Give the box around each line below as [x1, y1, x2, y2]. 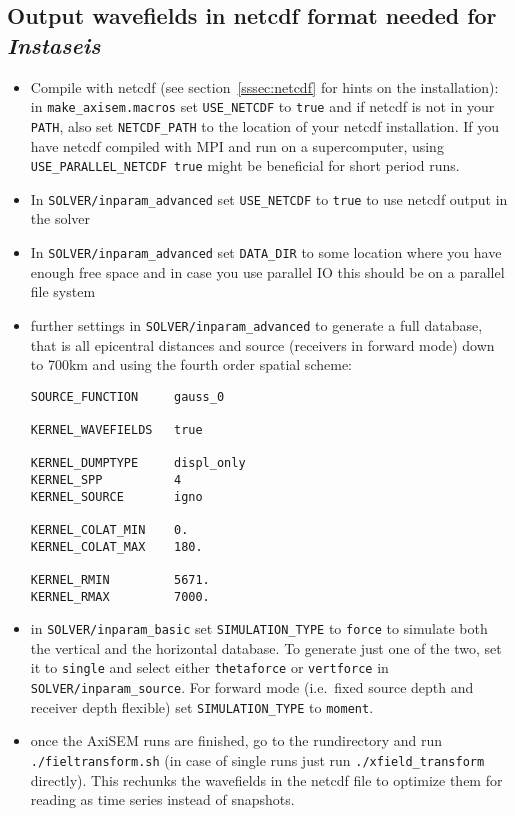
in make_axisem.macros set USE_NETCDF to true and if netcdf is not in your [30, 96, 495, 117]
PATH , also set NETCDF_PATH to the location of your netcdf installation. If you [30, 115, 499, 136]
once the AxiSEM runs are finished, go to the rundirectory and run [30, 730, 443, 751]
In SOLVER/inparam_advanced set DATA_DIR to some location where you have [30, 242, 502, 262]
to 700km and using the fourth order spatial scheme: [30, 354, 352, 375]
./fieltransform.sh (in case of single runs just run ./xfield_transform [30, 750, 485, 771]
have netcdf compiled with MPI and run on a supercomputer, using [30, 135, 444, 156]
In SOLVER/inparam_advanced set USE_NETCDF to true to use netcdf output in [30, 188, 508, 209]
